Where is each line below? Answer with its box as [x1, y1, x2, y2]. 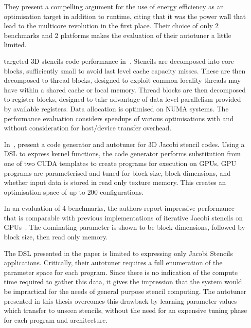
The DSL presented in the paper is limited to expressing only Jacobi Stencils [4, 248, 233, 258]
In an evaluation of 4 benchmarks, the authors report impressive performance [4, 203, 234, 213]
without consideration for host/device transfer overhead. [4, 123, 172, 133]
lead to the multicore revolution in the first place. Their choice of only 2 [4, 20, 219, 31]
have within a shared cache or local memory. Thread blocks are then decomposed [4, 84, 246, 94]
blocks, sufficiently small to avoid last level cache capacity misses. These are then [4, 65, 246, 75]
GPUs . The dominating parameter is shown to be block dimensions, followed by [4, 222, 245, 232]
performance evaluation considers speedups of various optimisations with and [4, 113, 234, 123]
